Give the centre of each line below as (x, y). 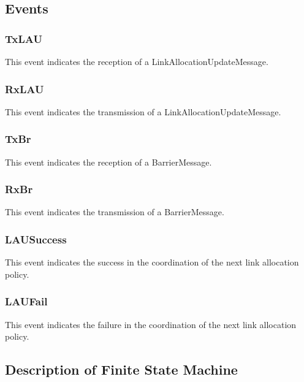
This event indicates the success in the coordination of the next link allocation (152, 262)
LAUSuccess (36, 239)
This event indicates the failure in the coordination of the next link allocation (151, 324)
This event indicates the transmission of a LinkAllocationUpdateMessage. (143, 111)
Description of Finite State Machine (121, 369)
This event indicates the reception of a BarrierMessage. (108, 162)
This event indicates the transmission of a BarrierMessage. (115, 212)
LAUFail (26, 301)
